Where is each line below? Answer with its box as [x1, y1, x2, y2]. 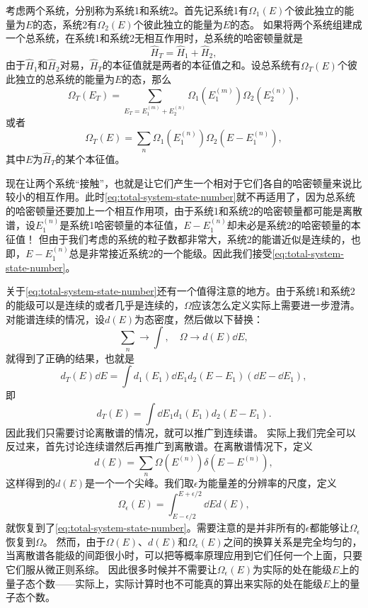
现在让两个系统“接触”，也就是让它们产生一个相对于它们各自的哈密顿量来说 [6, 175, 352, 190]
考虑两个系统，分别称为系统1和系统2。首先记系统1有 [6, 3, 248, 17]
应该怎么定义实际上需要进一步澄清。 [191, 297, 360, 312]
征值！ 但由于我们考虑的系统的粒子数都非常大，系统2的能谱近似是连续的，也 [6, 231, 361, 246]
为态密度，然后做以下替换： [134, 311, 264, 326]
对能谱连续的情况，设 [6, 311, 105, 326]
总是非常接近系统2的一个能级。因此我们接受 [69, 246, 272, 261]
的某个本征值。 [55, 151, 125, 166]
